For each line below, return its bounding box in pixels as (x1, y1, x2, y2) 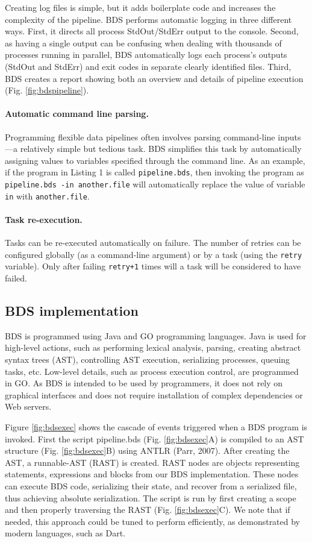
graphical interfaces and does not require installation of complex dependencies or (5, 388, 303, 401)
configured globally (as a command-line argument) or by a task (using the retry (5, 248, 302, 260)
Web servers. (5, 400, 52, 413)
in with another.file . (5, 189, 90, 202)
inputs (278, 130, 301, 143)
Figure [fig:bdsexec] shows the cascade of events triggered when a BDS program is (5, 420, 308, 433)
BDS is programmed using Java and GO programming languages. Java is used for (5, 329, 307, 342)
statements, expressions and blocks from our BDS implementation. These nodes (5, 468, 299, 480)
